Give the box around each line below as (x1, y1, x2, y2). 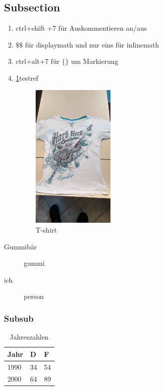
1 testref (15, 72, 39, 83)
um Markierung (71, 56, 118, 66)
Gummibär (4, 241, 37, 251)
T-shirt (35, 224, 57, 235)
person (24, 291, 44, 301)
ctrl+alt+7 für (15, 56, 60, 66)
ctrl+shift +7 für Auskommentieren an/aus (15, 23, 147, 33)
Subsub (4, 312, 34, 324)
